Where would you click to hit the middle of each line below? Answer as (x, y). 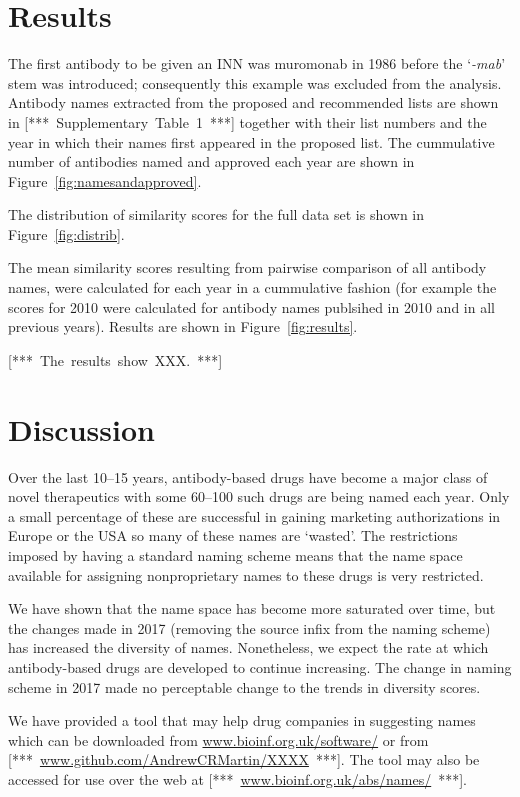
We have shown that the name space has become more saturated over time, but (252, 608)
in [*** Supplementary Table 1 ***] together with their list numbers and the (247, 121)
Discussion (81, 428)
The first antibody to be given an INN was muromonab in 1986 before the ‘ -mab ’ (257, 63)
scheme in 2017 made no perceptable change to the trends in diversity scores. (244, 686)
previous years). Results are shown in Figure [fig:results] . (183, 326)
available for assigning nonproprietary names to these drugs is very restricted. (246, 574)
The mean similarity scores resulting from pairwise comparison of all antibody (247, 267)
